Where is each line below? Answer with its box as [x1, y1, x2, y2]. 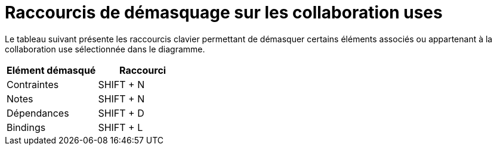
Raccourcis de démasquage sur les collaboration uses [5, 2, 443, 23]
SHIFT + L [98, 121, 143, 133]
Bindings [7, 121, 46, 133]
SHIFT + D [98, 107, 144, 119]
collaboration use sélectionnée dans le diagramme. [5, 43, 205, 54]
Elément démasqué [7, 64, 96, 76]
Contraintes [7, 78, 59, 90]
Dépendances [7, 107, 69, 119]
